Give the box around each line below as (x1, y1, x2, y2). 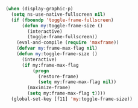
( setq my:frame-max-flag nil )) (37, 79, 117, 85)
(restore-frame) (37, 73, 79, 79)
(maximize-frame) (27, 85, 71, 91)
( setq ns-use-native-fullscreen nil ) (11, 11, 106, 18)
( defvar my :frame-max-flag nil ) (16, 46, 98, 52)
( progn (32, 67, 49, 74)
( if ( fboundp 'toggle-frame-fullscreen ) (11, 17, 114, 23)
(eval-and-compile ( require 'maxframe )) (16, 39, 119, 46)
